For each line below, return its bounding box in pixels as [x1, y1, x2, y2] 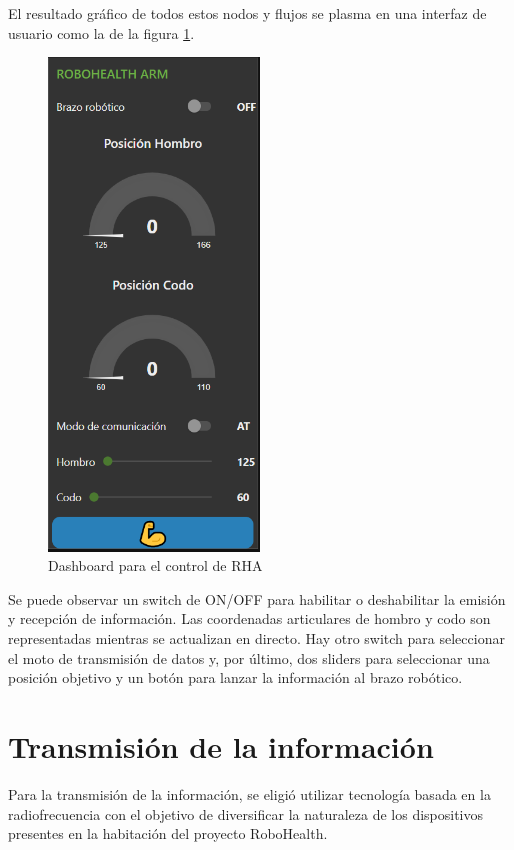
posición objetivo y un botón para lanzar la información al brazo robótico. [8, 667, 463, 688]
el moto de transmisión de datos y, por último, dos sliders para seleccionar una [8, 647, 490, 668]
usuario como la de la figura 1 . [8, 22, 195, 43]
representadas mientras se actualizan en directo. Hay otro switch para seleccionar [8, 628, 505, 649]
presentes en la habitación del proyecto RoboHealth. [8, 823, 328, 844]
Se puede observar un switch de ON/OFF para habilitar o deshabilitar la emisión [8, 588, 506, 609]
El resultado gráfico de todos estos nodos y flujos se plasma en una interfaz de [8, 3, 487, 23]
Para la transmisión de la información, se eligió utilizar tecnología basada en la [8, 783, 491, 804]
